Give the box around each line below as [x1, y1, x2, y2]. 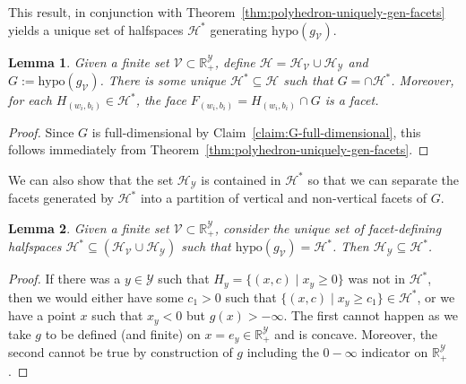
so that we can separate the [307, 170, 459, 188]
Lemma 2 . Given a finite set [8, 218, 169, 237]
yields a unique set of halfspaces [8, 20, 184, 39]
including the [246, 343, 319, 362]
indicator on [361, 343, 428, 362]
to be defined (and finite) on [45, 324, 201, 343]
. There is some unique [99, 71, 226, 90]
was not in [348, 269, 405, 288]
